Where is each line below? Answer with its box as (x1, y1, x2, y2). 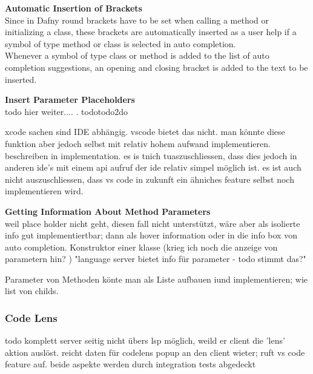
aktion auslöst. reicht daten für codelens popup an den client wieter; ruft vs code (5, 346, 305, 358)
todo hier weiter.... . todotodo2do (5, 105, 128, 117)
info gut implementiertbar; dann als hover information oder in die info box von (5, 229, 297, 241)
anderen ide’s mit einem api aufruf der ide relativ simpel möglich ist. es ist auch (5, 161, 301, 174)
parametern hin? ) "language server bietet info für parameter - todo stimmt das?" (5, 252, 306, 265)
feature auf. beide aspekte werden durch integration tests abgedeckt (5, 358, 256, 370)
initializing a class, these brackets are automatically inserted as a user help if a (5, 25, 297, 38)
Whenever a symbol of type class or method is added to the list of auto (5, 49, 269, 62)
